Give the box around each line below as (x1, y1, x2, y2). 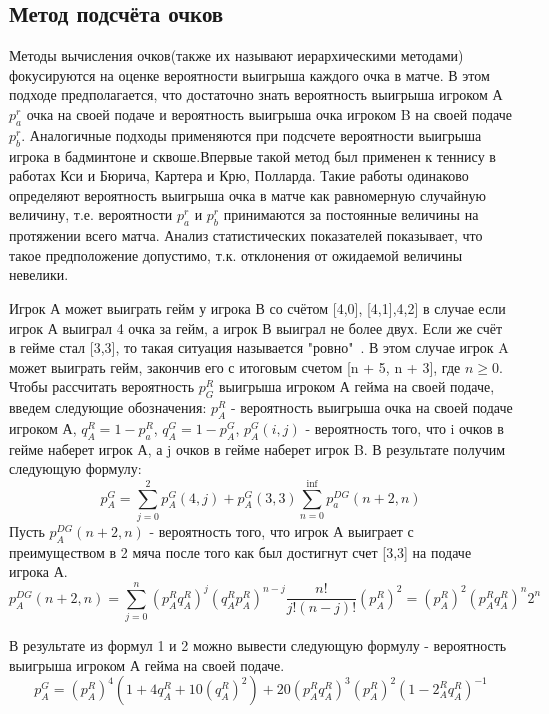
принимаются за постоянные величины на (223, 204, 479, 225)
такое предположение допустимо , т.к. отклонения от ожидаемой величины (9, 244, 463, 265)
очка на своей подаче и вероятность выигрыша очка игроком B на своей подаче (26, 103, 513, 124)
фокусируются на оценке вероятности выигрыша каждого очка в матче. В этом (9, 64, 490, 85)
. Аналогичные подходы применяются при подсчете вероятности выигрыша (21, 124, 482, 145)
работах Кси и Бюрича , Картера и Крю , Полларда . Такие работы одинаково (9, 165, 469, 186)
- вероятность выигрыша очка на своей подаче (230, 397, 513, 418)
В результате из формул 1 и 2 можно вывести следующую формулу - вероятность (9, 635, 507, 656)
